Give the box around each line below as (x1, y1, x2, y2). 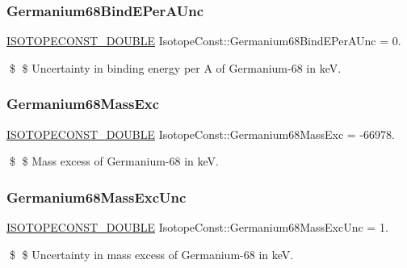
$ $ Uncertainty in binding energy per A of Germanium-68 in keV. (9, 59, 342, 76)
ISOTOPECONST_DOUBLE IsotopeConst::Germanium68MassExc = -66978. (6, 125, 395, 142)
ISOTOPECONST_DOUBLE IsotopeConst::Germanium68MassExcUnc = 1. (6, 219, 388, 236)
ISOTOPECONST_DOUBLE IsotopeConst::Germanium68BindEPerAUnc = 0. (6, 32, 401, 49)
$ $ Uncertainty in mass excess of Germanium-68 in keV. (9, 245, 294, 262)
